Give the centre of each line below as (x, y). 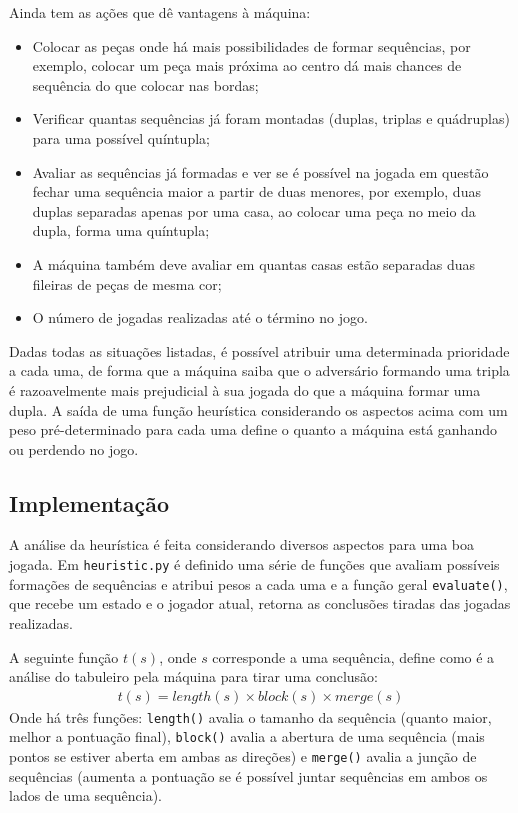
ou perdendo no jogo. (74, 448)
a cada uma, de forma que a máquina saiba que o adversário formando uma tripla (259, 370)
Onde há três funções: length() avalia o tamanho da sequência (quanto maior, (250, 716)
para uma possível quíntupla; (121, 137)
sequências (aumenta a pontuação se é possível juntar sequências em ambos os (248, 775)
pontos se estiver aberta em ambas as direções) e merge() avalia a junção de (243, 756)
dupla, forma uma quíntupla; (121, 230)
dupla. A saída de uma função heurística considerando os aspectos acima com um (258, 409)
